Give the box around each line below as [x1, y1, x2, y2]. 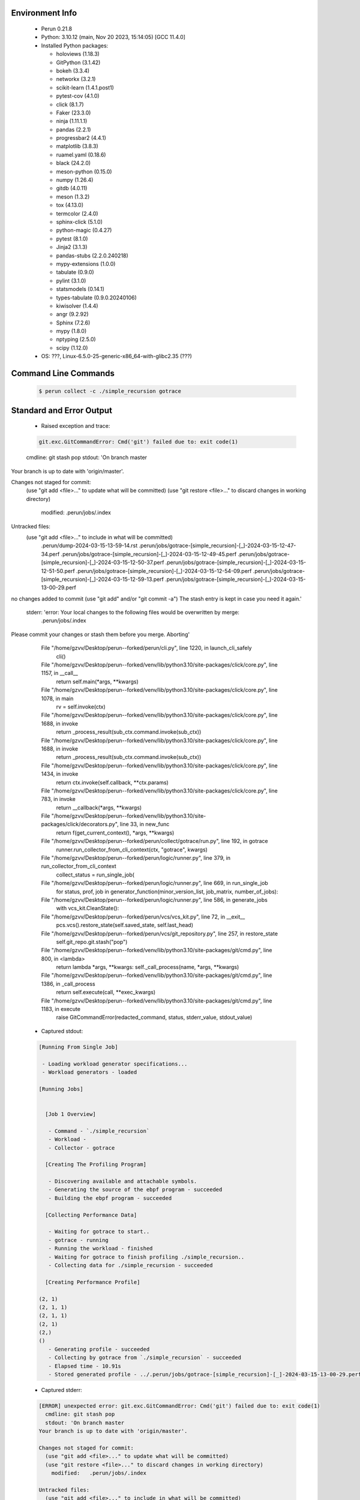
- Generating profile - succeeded [48, 1346, 150, 1352]
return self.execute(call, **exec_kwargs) [56, 989, 156, 996]
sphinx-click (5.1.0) [56, 218, 103, 225]
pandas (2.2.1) [56, 126, 91, 133]
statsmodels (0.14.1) [56, 286, 105, 293]
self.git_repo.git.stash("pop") [56, 938, 128, 945]
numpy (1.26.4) [56, 176, 94, 184]
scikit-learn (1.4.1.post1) [56, 84, 114, 91]
